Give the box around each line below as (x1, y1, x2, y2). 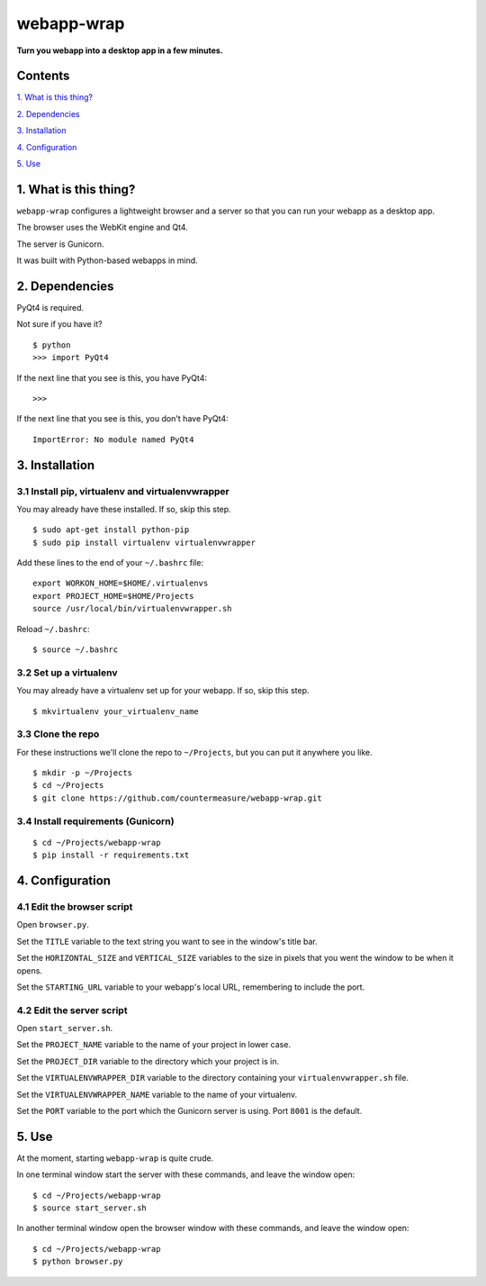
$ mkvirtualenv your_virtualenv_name (32, 706, 200, 716)
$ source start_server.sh (32, 1203, 148, 1213)
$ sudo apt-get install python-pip (32, 525, 190, 535)
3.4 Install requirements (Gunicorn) (16, 815, 175, 828)
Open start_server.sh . (16, 1023, 113, 1034)
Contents (16, 68, 70, 84)
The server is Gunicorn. (16, 239, 104, 249)
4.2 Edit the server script (16, 1004, 128, 1017)
